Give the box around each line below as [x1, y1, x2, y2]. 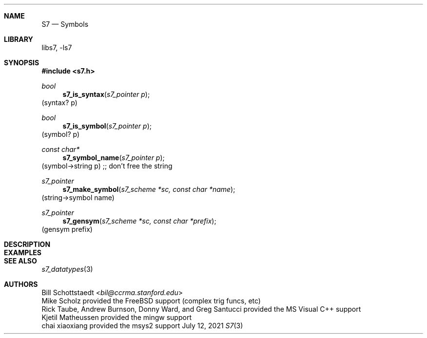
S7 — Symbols [41, 20, 89, 28]
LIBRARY [4, 35, 33, 43]
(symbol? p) [41, 130, 79, 138]
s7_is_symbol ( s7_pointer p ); [62, 122, 152, 130]
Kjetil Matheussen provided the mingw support [41, 313, 192, 321]
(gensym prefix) [41, 225, 93, 233]
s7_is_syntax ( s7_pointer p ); [62, 90, 150, 98]
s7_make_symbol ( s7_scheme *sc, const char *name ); [62, 185, 235, 193]
